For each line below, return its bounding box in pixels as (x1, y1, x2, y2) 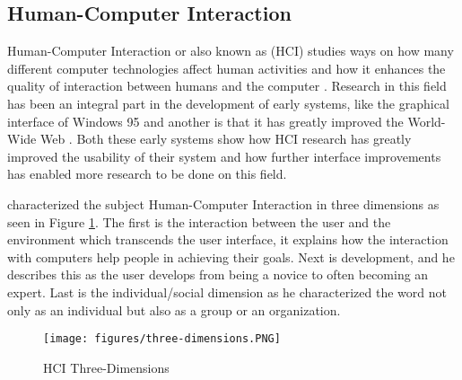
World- (407, 111, 446, 130)
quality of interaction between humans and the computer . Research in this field (7, 76, 447, 95)
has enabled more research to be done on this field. (7, 164, 287, 183)
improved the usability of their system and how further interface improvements (7, 146, 441, 165)
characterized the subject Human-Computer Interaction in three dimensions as (7, 194, 440, 213)
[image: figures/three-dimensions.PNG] (43, 332, 281, 346)
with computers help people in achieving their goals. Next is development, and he (7, 247, 455, 266)
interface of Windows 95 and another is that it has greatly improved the (7, 111, 404, 130)
